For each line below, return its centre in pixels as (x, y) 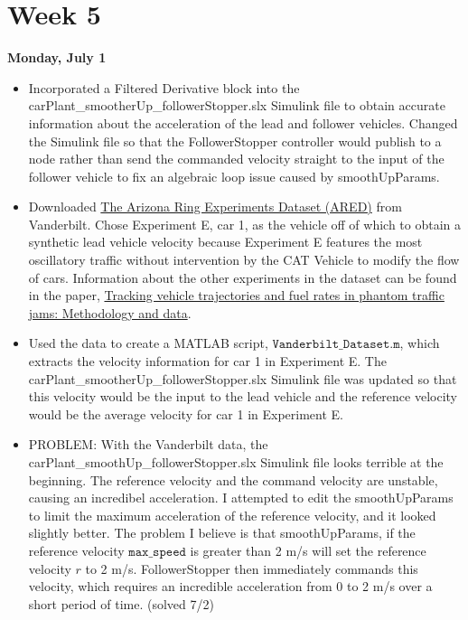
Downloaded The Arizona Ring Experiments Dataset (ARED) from (215, 207)
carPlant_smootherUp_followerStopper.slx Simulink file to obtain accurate (237, 105)
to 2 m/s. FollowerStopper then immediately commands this (252, 568)
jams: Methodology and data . (110, 312)
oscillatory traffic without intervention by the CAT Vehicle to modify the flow (244, 260)
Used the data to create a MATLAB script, (148, 343)
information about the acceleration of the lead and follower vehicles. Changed (243, 122)
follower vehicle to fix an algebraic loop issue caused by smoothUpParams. (234, 176)
